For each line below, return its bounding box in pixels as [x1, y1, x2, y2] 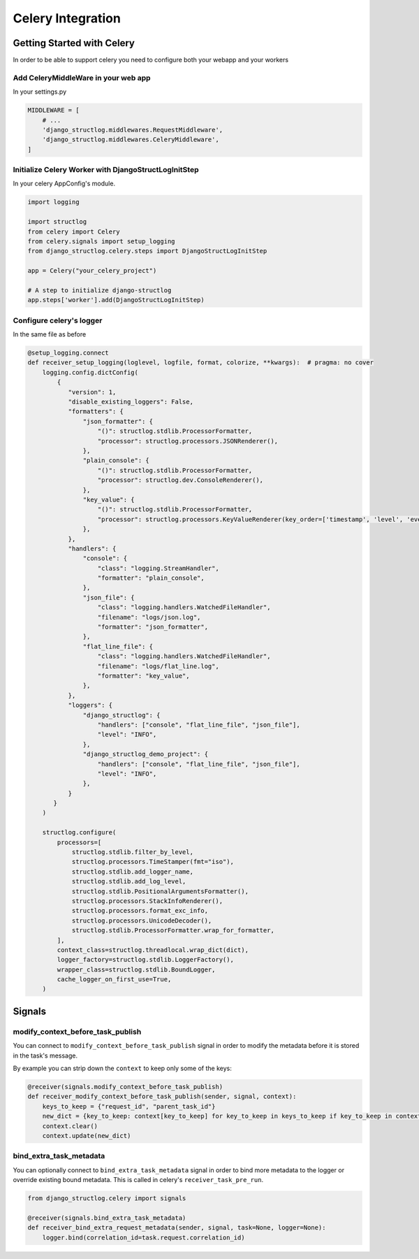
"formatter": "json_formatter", [97, 623, 209, 631]
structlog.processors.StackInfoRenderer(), [71, 897, 223, 905]
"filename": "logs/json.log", [97, 613, 201, 621]
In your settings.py [13, 87, 66, 96]
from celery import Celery [27, 227, 120, 236]
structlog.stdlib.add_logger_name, [71, 867, 193, 876]
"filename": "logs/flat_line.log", [97, 662, 219, 670]
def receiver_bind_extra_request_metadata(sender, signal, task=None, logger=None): [27, 1224, 326, 1232]
